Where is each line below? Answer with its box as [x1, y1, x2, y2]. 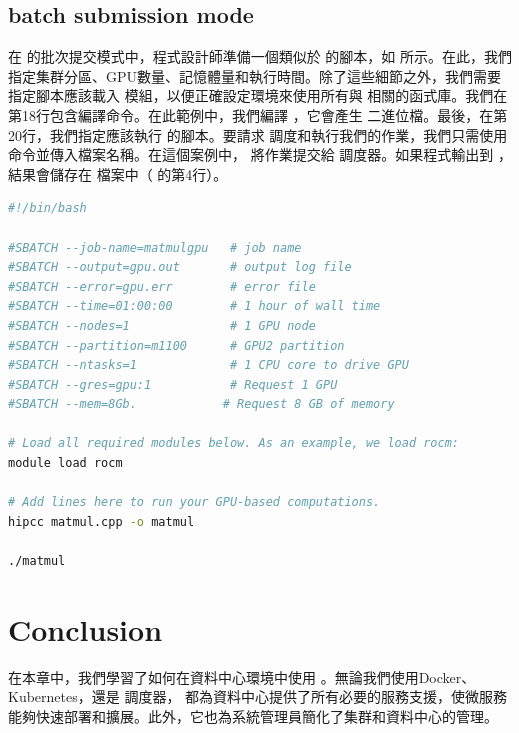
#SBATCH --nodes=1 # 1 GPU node [8, 318, 316, 333]
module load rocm [8, 456, 123, 471]
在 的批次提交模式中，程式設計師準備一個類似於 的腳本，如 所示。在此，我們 [8, 46, 512, 67]
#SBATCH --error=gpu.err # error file [8, 279, 316, 294]
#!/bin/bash [8, 201, 87, 216]
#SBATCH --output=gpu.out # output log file [8, 260, 352, 275]
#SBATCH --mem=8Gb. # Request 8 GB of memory [8, 397, 395, 412]
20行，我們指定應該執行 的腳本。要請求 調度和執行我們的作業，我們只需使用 [8, 124, 508, 145]
